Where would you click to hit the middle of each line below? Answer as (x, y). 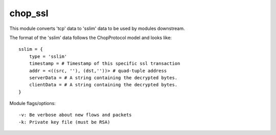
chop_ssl (29, 13)
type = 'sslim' (48, 56)
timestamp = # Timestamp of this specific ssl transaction (105, 64)
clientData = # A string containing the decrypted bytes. (103, 85)
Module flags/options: (32, 104)
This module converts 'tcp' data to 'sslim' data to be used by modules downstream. (97, 28)
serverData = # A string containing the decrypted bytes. (103, 78)
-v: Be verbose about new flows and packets (75, 115)
